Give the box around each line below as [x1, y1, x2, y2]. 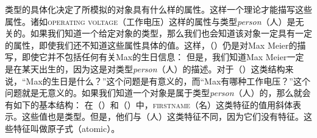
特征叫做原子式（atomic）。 [13, 122, 120, 134]
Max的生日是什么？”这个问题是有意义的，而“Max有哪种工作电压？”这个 [26, 74, 310, 87]
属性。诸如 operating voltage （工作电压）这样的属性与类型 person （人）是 [5, 15, 296, 27]
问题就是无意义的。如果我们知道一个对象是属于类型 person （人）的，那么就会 [5, 86, 311, 99]
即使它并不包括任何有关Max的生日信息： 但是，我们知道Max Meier [21, 50, 287, 63]
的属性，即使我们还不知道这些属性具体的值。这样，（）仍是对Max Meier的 [5, 38, 297, 51]
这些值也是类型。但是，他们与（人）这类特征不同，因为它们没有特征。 [21, 110, 304, 123]
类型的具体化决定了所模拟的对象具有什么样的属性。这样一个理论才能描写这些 [5, 3, 312, 15]
